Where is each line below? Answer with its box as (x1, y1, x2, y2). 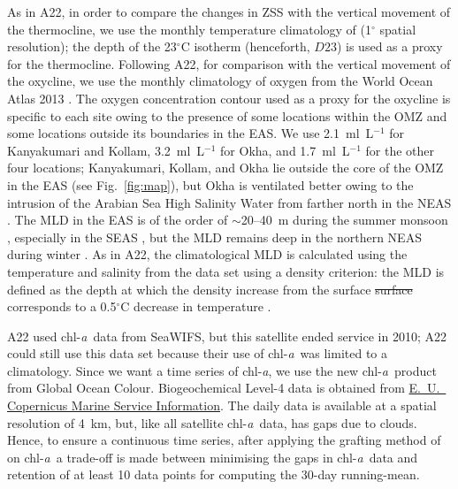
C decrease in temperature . (120, 297, 271, 316)
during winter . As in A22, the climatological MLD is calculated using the (7, 245, 408, 264)
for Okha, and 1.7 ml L (220, 141, 350, 159)
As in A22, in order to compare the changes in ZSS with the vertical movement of (7, 3, 451, 20)
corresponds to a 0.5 (7, 297, 117, 316)
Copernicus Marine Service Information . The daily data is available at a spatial (7, 396, 437, 415)
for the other (365, 141, 435, 159)
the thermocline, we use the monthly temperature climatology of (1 (7, 19, 372, 38)
